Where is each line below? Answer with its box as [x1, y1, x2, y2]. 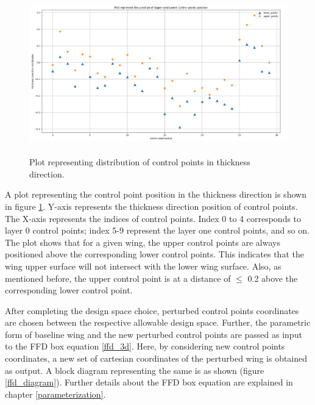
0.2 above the [247, 271, 298, 284]
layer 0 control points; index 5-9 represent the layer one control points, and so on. [5, 224, 310, 237]
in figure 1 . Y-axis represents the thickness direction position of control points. [5, 199, 298, 212]
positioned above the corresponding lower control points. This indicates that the [5, 248, 304, 260]
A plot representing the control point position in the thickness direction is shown [5, 188, 306, 201]
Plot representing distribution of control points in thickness [29, 156, 250, 168]
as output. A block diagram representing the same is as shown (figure [5, 364, 264, 376]
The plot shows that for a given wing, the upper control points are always [5, 235, 280, 248]
